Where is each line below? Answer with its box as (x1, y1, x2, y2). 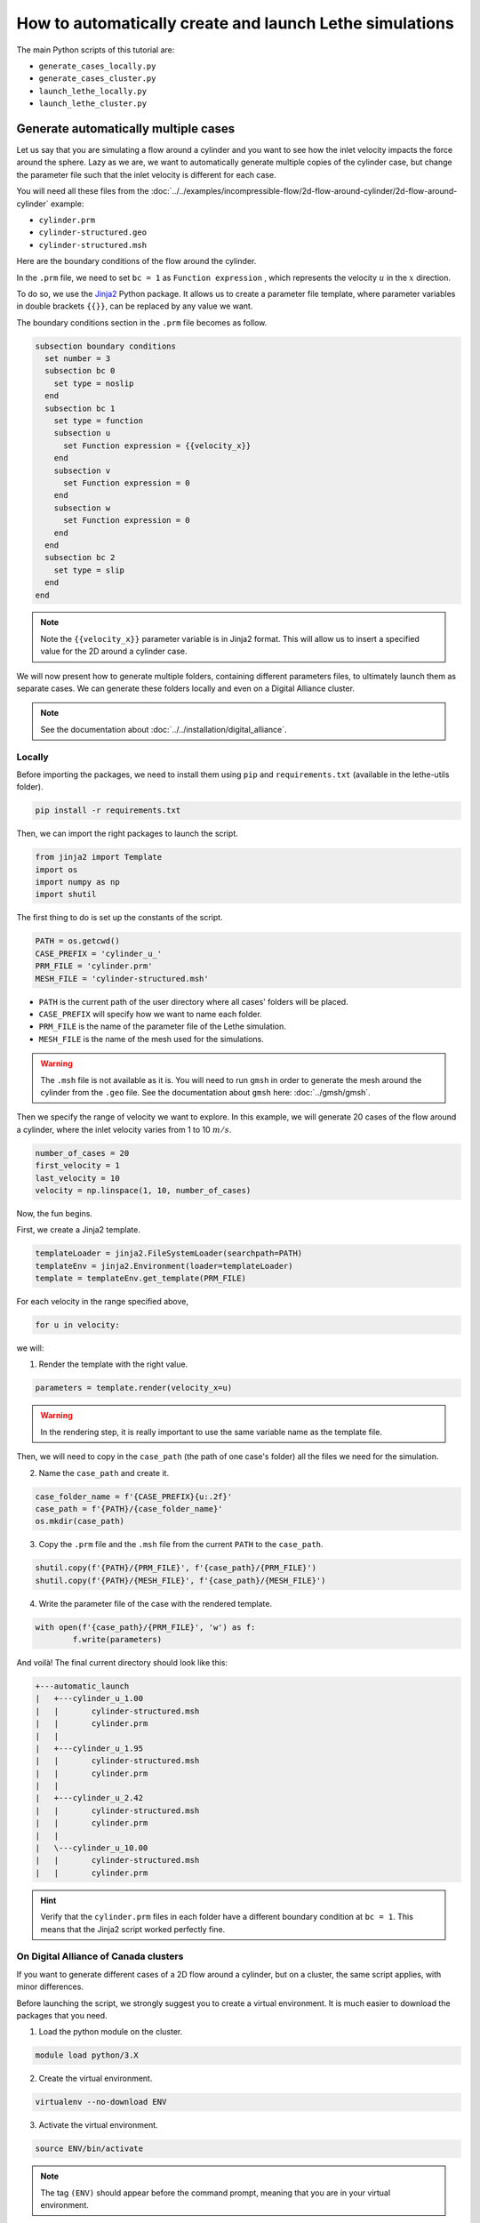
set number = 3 (44, 354, 111, 364)
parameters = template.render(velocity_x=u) (35, 1383, 233, 1393)
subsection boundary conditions (35, 341, 177, 351)
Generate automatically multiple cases (16, 121, 236, 136)
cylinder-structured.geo (38, 228, 147, 237)
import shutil (35, 889, 97, 900)
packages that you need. (16, 2010, 108, 2020)
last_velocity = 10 (35, 1173, 120, 1183)
